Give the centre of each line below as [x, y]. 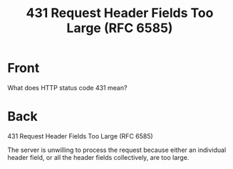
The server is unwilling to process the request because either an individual [117, 150]
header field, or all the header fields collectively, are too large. [98, 157]
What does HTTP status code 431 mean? [67, 87]
